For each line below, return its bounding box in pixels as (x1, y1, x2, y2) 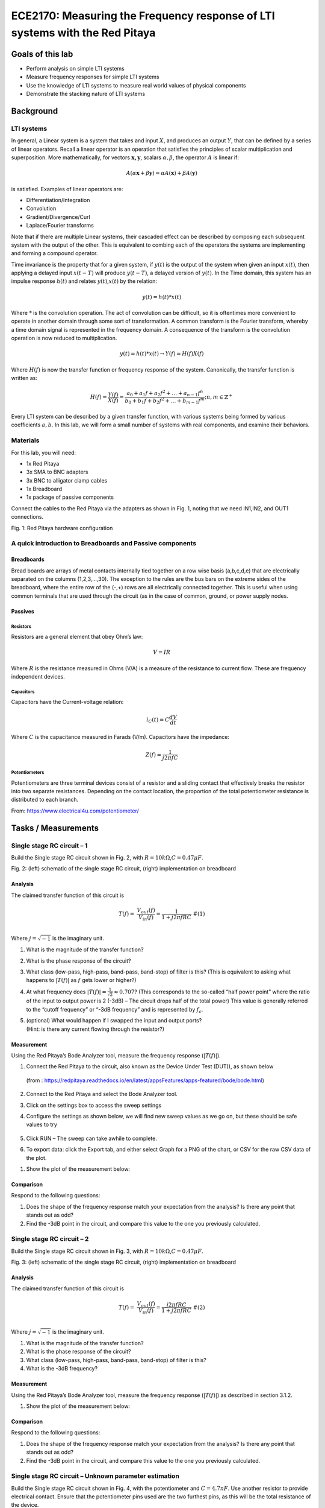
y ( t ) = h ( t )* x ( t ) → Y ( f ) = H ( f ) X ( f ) (119, 350, 204, 357)
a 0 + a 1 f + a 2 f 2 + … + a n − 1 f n (126, 389, 203, 398)
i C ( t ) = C (146, 716, 170, 724)
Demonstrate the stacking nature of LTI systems (26, 90, 146, 98)
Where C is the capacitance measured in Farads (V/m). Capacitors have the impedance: (11, 733, 230, 741)
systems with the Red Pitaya (11, 26, 156, 39)
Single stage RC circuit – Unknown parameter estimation (11, 1472, 180, 1480)
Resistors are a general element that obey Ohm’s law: (11, 633, 143, 641)
